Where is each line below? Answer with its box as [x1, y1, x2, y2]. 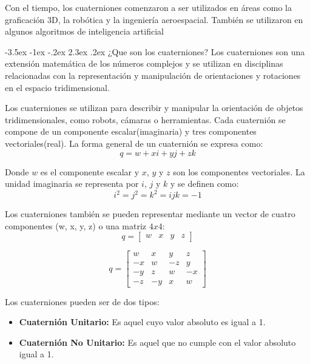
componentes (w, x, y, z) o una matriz [5, 219, 147, 232]
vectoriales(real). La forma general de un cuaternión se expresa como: [5, 136, 263, 149]
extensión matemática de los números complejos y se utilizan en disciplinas [5, 57, 283, 70]
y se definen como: [170, 177, 239, 190]
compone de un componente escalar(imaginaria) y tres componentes [5, 125, 257, 138]
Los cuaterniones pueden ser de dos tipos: [5, 295, 160, 308]
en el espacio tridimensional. [5, 81, 110, 93]
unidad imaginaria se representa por [5, 177, 139, 190]
